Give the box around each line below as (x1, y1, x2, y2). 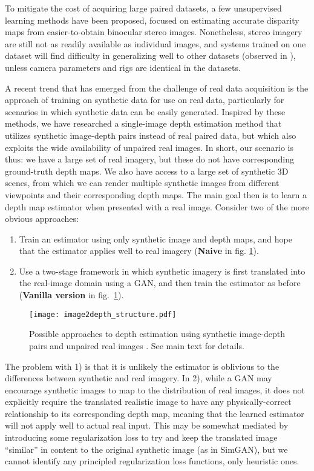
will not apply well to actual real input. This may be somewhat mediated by (5, 419, 289, 432)
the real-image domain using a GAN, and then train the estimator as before (19, 276, 301, 289)
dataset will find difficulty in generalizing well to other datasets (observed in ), (5, 49, 296, 62)
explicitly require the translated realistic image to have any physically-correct (5, 395, 292, 408)
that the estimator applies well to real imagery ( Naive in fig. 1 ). (19, 244, 259, 257)
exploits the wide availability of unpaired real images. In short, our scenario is (5, 141, 293, 153)
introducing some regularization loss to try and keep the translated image (5, 431, 278, 444)
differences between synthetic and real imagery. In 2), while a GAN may (5, 372, 272, 384)
